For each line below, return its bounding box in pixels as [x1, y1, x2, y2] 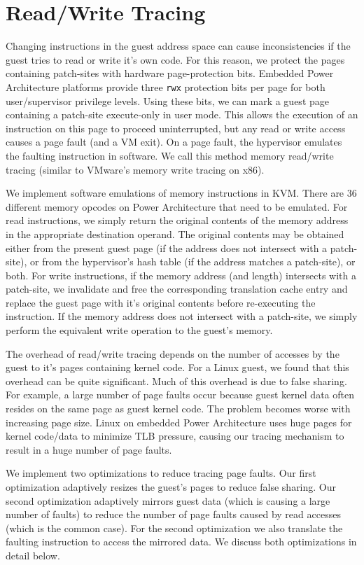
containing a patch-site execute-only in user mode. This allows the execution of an [6, 107, 358, 122]
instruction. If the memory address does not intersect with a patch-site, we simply [6, 309, 358, 323]
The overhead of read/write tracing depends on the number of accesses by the [6, 346, 339, 361]
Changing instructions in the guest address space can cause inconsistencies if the [6, 39, 351, 53]
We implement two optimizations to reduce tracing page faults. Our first [6, 466, 316, 480]
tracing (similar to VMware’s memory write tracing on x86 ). [6, 162, 265, 176]
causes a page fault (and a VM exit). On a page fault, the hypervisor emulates [6, 134, 342, 149]
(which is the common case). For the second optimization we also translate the [6, 520, 343, 535]
